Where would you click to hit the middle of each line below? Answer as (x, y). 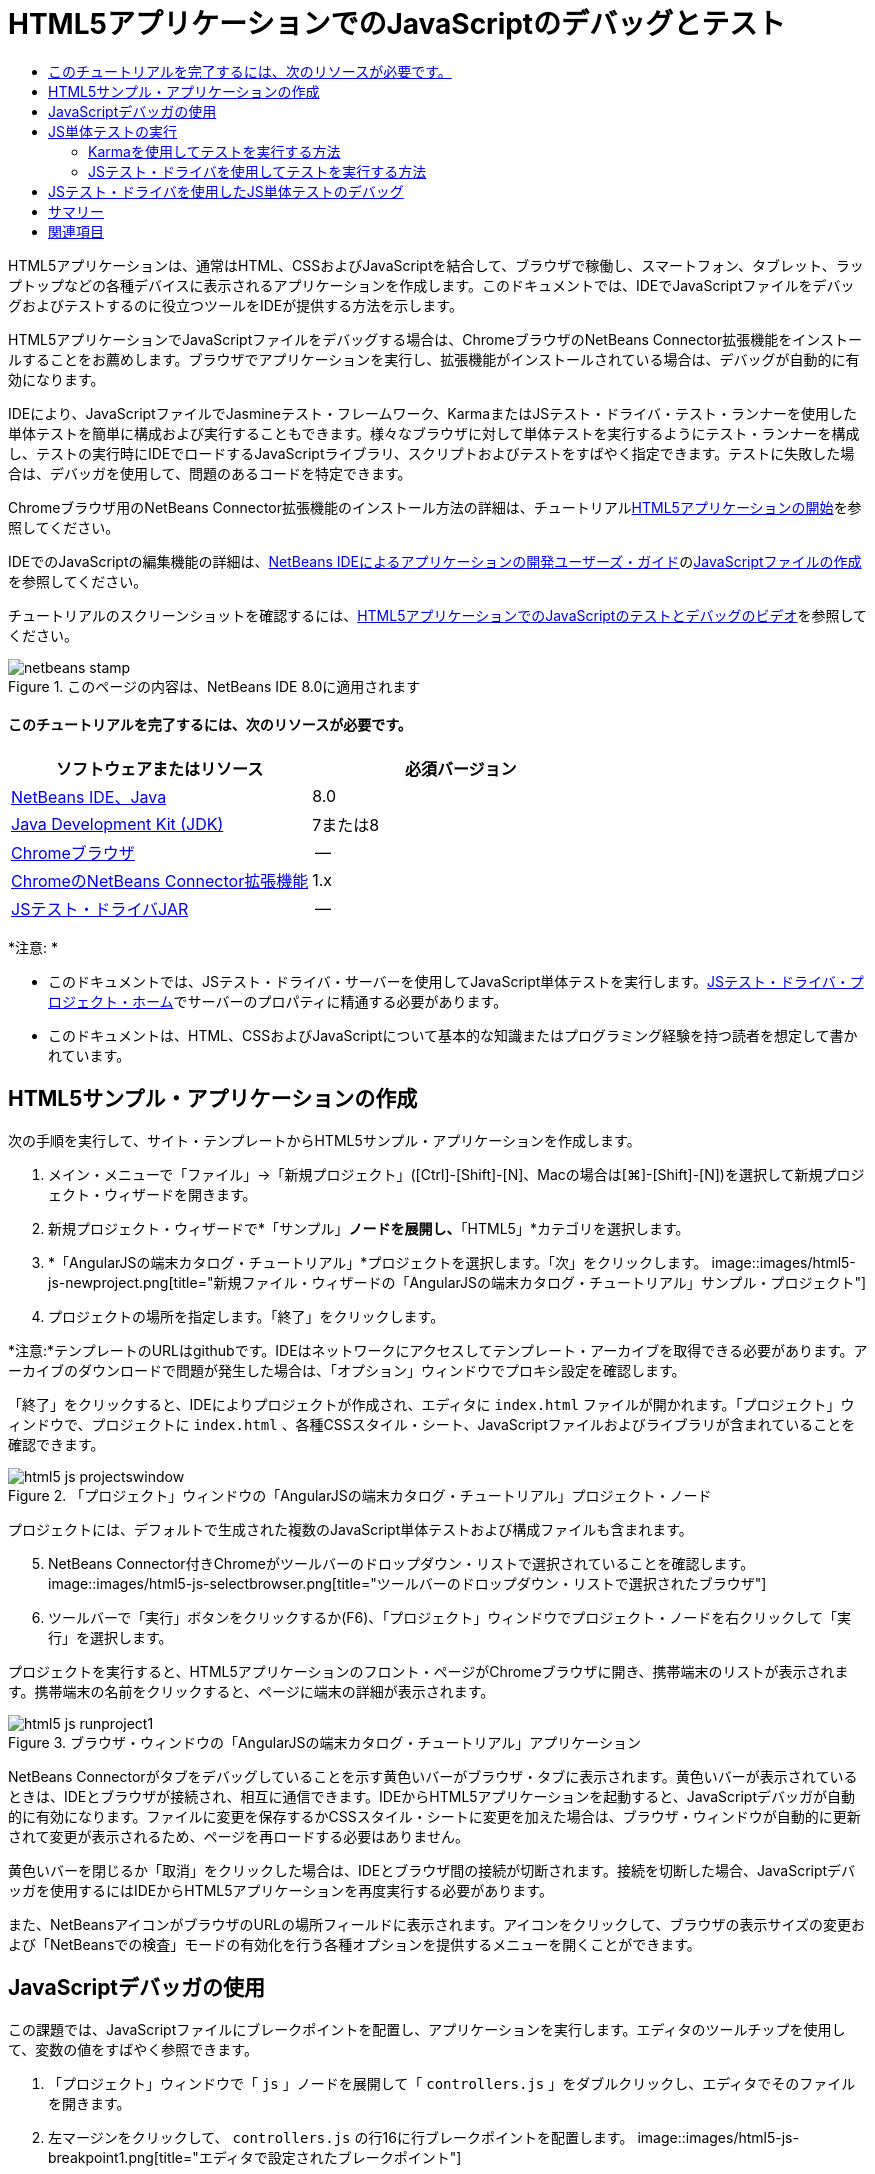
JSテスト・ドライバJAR (100, 908)
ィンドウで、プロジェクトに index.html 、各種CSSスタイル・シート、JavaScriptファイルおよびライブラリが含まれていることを (432, 1424)
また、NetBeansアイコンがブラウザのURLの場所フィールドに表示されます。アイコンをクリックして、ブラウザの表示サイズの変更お (436, 1924)
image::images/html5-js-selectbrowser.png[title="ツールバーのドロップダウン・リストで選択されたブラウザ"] (407, 1583)
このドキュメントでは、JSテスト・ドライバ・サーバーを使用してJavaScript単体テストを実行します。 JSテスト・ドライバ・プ (456, 981)
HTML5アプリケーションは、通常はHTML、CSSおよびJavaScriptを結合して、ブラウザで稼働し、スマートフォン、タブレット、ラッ (436, 265)
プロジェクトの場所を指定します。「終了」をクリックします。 (246, 1316)
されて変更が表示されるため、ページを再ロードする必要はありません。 (238, 1836)
